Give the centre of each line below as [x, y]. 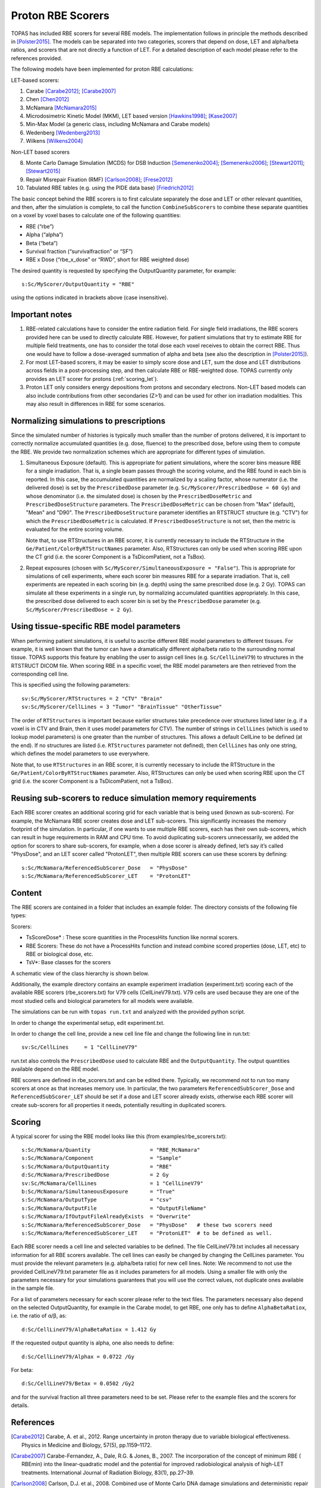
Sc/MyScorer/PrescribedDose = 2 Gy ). [79, 609]
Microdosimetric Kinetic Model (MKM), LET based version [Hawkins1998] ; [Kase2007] [132, 116]
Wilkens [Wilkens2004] [54, 141]
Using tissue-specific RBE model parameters [96, 626]
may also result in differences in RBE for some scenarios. [96, 404]
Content [26, 893]
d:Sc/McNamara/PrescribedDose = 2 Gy [95, 1175]
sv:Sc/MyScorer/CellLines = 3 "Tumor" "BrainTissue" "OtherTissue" [122, 707]
